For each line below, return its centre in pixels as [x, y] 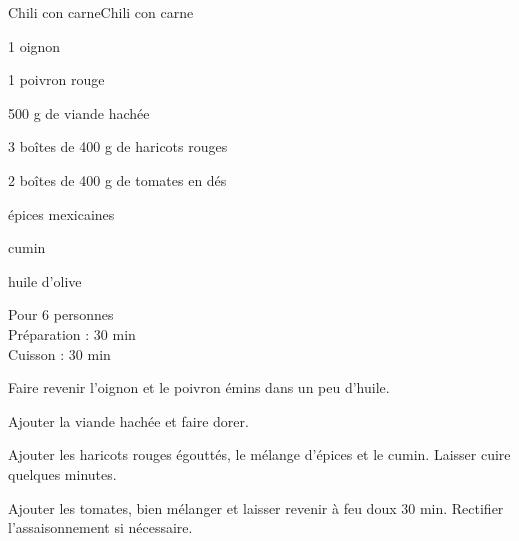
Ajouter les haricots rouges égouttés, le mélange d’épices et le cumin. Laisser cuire [259, 454]
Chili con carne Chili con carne [101, 12]
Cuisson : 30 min [59, 353]
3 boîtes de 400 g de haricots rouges [118, 146]
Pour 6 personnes [61, 314]
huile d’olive [45, 280]
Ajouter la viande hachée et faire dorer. [128, 420]
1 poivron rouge [56, 79]
